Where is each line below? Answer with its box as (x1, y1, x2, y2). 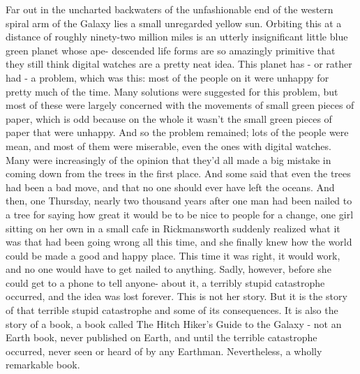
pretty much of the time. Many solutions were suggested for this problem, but (6, 84, 338, 98)
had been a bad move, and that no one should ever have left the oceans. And (6, 179, 335, 194)
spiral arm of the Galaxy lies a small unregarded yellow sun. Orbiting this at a (6, 15, 342, 30)
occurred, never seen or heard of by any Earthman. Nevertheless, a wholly (6, 343, 322, 358)
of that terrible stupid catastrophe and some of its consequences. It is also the (6, 303, 338, 317)
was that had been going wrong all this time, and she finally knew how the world (6, 234, 352, 249)
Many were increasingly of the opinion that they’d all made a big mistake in (6, 152, 331, 167)
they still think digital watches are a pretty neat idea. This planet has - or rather (6, 57, 352, 71)
